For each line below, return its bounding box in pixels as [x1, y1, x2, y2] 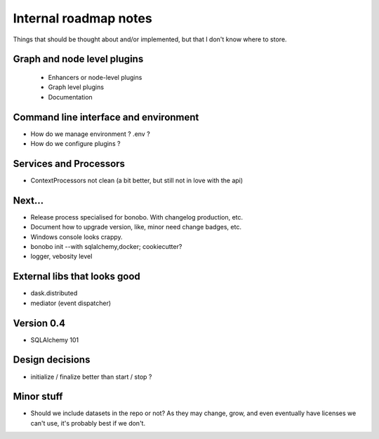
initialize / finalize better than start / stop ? [30, 372, 152, 381]
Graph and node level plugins [13, 53, 144, 65]
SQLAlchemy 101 [30, 335, 79, 344]
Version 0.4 [13, 317, 66, 329]
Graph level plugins [48, 83, 105, 91]
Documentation [48, 93, 93, 101]
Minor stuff [13, 391, 63, 403]
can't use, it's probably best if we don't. [30, 419, 146, 427]
